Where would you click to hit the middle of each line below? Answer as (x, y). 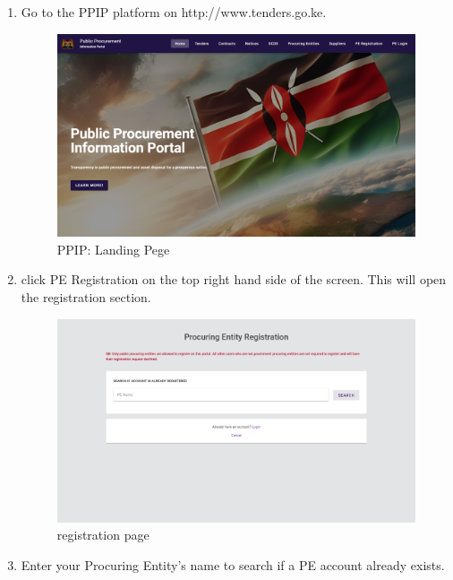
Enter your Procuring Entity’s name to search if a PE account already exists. (233, 564)
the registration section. (86, 297)
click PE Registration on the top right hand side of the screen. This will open (234, 279)
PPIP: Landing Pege (113, 249)
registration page (103, 535)
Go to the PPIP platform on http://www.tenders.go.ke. (174, 12)
